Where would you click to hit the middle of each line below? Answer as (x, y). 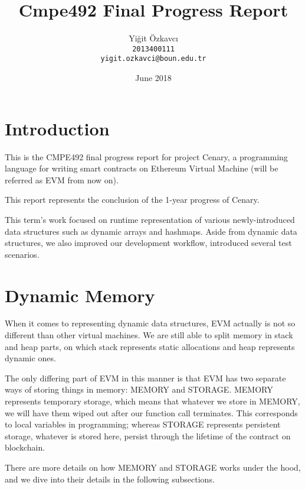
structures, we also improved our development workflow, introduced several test (148, 243)
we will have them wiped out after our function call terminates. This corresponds (151, 412)
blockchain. (25, 447)
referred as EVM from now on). (62, 179)
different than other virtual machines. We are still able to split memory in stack (149, 335)
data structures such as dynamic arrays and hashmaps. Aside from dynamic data (151, 231)
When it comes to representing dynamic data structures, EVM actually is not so (150, 323)
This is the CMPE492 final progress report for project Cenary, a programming (146, 156)
